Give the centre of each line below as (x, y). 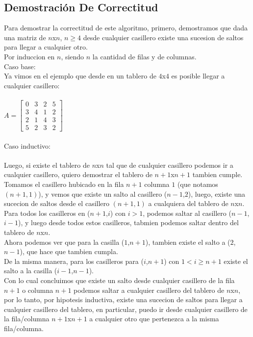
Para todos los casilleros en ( (47, 213)
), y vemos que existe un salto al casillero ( (103, 194)
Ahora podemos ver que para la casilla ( (64, 242)
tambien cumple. (217, 174)
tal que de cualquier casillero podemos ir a (170, 165)
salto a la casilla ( (31, 271)
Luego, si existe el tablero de (47, 165)
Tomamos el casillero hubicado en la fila (64, 184)
